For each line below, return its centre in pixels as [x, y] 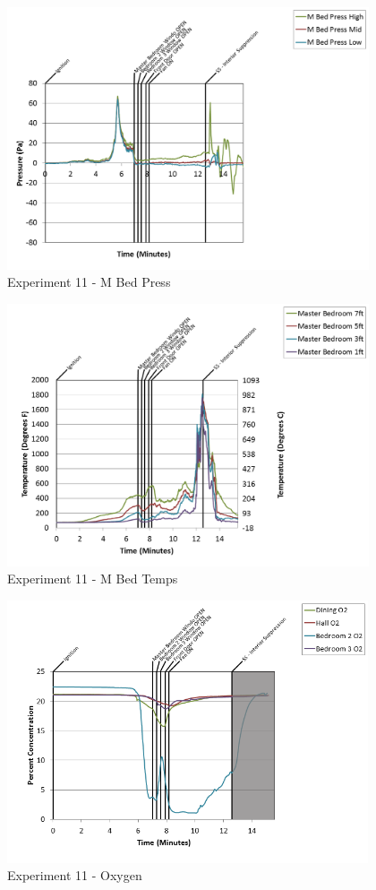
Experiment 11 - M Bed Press [89, 282]
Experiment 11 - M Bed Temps [93, 579]
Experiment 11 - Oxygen [75, 875]
